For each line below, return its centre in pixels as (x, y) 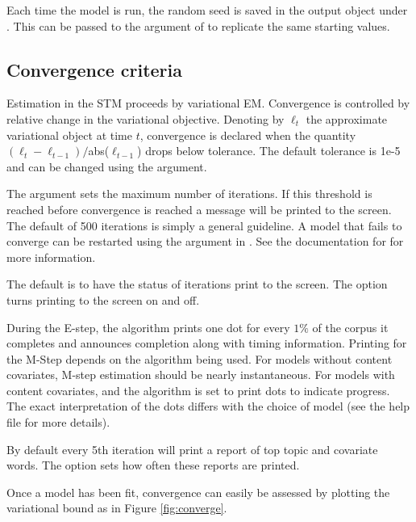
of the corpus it (350, 327)
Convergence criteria (95, 69)
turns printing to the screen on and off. (103, 299)
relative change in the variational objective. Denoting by (146, 118)
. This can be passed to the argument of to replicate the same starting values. (198, 25)
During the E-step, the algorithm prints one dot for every (148, 327)
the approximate (347, 118)
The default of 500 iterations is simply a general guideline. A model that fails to (204, 225)
